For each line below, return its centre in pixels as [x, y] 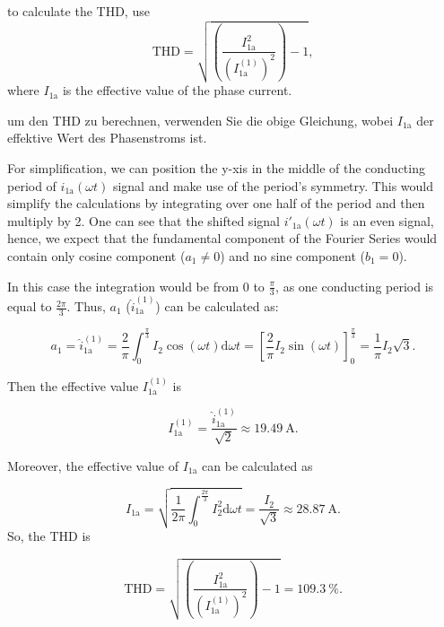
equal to [30, 306]
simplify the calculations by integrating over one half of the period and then [216, 203]
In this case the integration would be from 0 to [136, 286]
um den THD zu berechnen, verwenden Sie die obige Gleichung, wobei [200, 120]
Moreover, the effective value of [93, 465]
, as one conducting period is [355, 286]
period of [32, 185]
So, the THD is [49, 535]
